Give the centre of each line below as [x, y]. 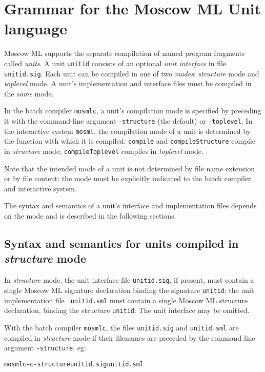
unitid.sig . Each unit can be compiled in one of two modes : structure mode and [132, 73]
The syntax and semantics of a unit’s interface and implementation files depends [130, 205]
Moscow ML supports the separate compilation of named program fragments [125, 53]
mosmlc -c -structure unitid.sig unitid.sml [74, 364]
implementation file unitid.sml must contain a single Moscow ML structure [126, 300]
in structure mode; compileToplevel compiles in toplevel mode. [104, 151]
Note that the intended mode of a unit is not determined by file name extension [130, 168]
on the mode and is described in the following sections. [90, 216]
